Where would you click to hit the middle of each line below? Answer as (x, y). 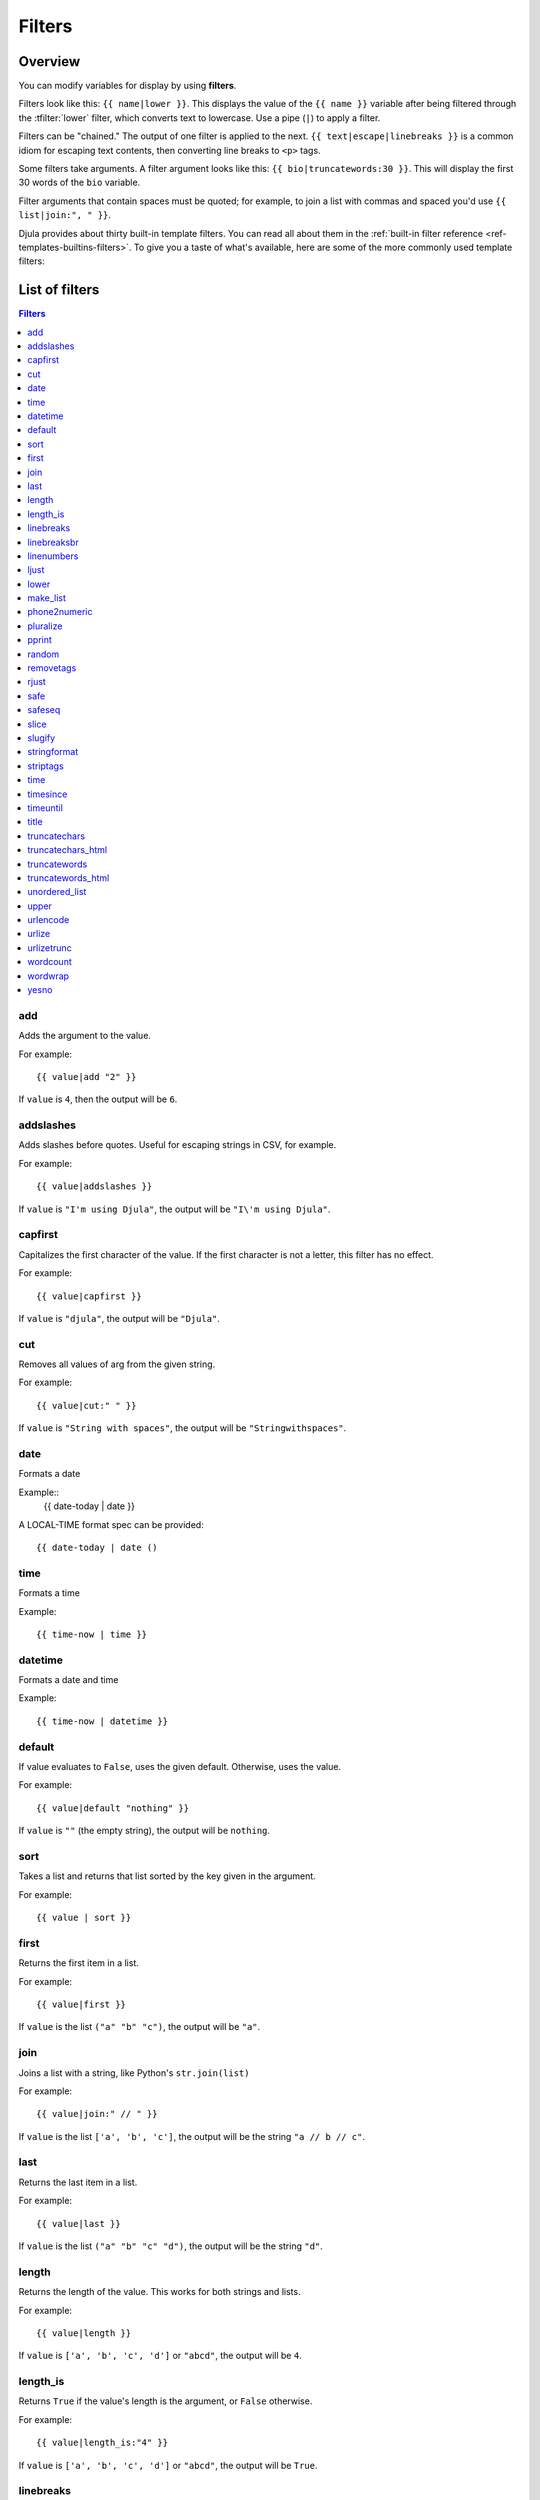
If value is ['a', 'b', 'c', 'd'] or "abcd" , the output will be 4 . (160, 2356)
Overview (49, 61)
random (43, 654)
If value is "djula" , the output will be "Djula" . (119, 1318)
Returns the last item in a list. (78, 2182)
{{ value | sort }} (84, 1918)
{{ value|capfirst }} (89, 1296)
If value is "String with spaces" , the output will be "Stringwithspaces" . (182, 1428)
